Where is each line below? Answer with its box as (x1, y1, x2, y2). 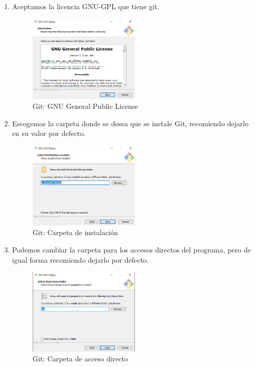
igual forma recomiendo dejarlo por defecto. (12, 254, 149, 265)
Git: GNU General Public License (32, 101, 138, 111)
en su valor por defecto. (12, 128, 86, 139)
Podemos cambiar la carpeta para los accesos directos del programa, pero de (12, 244, 251, 255)
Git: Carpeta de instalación (32, 227, 118, 238)
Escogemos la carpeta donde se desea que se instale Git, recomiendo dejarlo (12, 118, 249, 128)
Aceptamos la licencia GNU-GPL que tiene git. (12, 1, 159, 11)
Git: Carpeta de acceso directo (32, 353, 128, 364)
